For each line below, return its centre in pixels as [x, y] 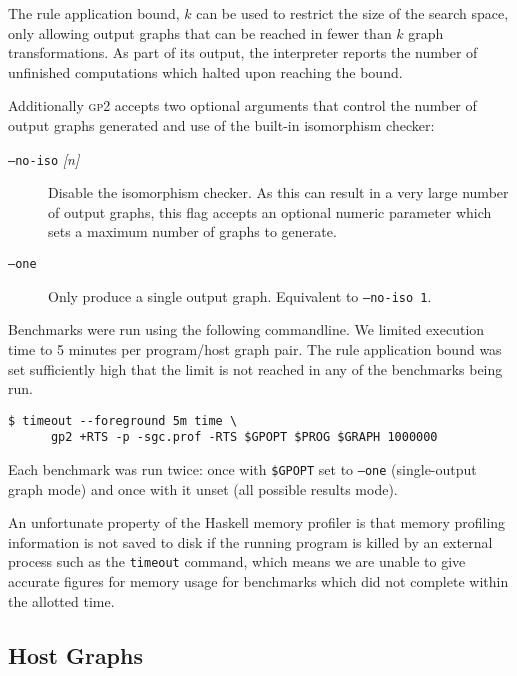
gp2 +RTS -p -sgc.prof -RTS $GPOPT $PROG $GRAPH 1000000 [244, 437]
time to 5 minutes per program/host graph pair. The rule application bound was [255, 348]
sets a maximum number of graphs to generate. [192, 231]
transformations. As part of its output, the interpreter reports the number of [243, 52]
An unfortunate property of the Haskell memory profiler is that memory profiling [257, 522]
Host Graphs [75, 654]
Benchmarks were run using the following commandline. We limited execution [246, 329]
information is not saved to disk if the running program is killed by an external [250, 541]
